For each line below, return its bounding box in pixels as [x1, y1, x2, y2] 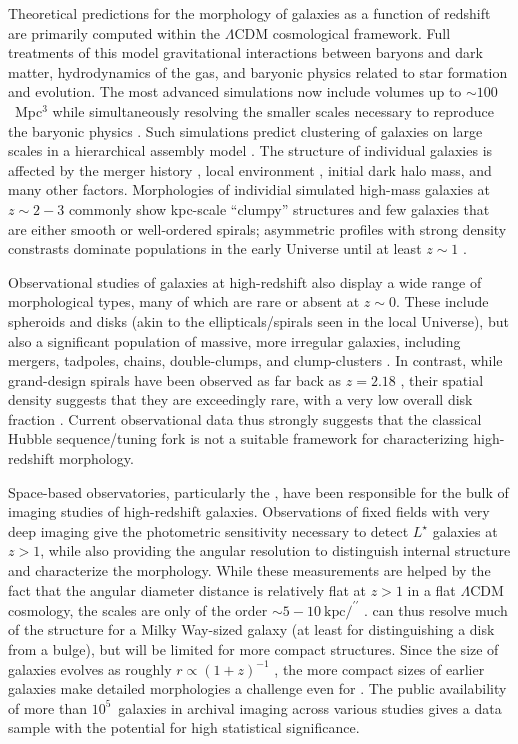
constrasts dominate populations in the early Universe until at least [8, 238, 422, 259]
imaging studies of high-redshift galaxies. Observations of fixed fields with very [8, 501, 490, 522]
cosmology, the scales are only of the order [8, 599, 268, 620]
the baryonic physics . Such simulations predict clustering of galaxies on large [8, 120, 483, 141]
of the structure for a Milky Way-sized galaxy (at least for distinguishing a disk [8, 619, 495, 640]
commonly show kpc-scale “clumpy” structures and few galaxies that [68, 198, 490, 219]
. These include [395, 291, 489, 312]
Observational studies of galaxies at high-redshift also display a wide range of [8, 271, 482, 292]
